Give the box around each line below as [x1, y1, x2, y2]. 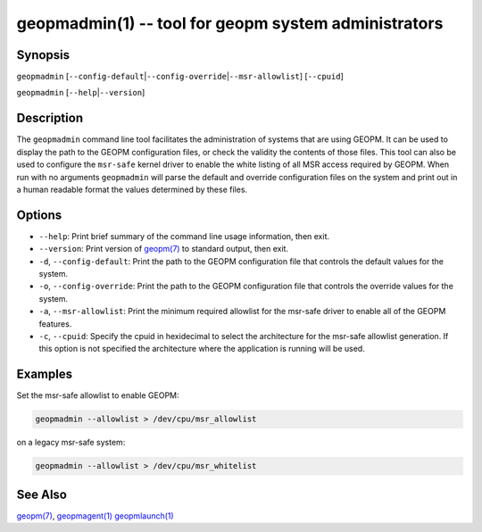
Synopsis [16, 47, 71, 62]
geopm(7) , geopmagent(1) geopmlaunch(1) [16, 510, 174, 521]
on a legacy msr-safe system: [16, 437, 126, 448]
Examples [16, 367, 73, 382]
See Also [16, 486, 67, 502]
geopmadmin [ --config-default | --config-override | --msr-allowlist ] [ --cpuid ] [16, 71, 344, 82]
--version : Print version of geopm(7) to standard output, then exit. [38, 244, 289, 254]
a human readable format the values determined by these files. [16, 184, 248, 195]
